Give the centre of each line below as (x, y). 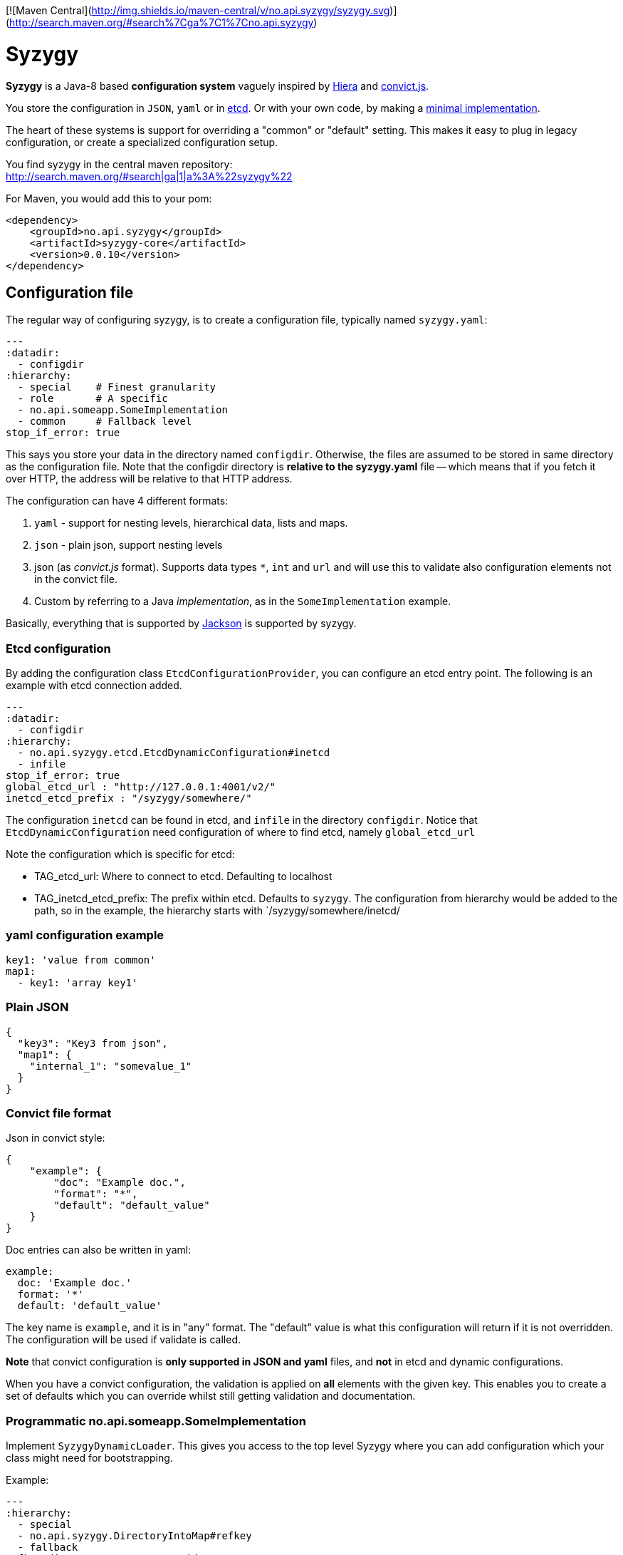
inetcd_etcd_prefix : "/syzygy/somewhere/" (129, 799)
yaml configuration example (85, 935)
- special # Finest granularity (117, 387)
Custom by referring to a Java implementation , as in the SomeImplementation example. (243, 601)
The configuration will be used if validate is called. (123, 1340)
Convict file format (59, 1113)
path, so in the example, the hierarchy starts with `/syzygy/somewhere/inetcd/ (217, 911)
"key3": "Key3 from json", (93, 1043)
